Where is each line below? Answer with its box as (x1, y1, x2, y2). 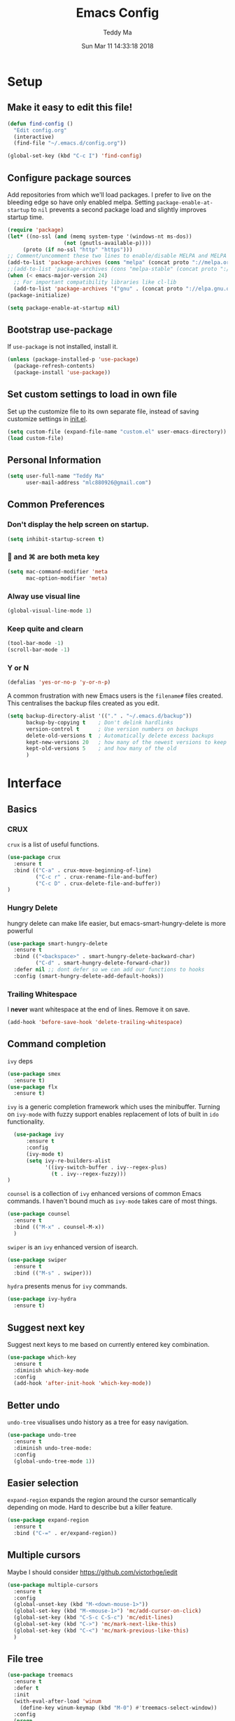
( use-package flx (7, 1083, 58, 1091)
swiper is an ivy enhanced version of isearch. (7, 1242, 138, 1251)
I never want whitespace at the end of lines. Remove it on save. (7, 1005, 190, 1014)
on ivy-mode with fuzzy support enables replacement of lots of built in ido (7, 1110, 219, 1119)
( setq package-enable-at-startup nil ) (7, 304, 120, 312)
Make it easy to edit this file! (7, 102, 133, 114)
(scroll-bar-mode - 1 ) (7, 646, 71, 653)
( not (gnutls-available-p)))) (63, 239, 152, 246)
